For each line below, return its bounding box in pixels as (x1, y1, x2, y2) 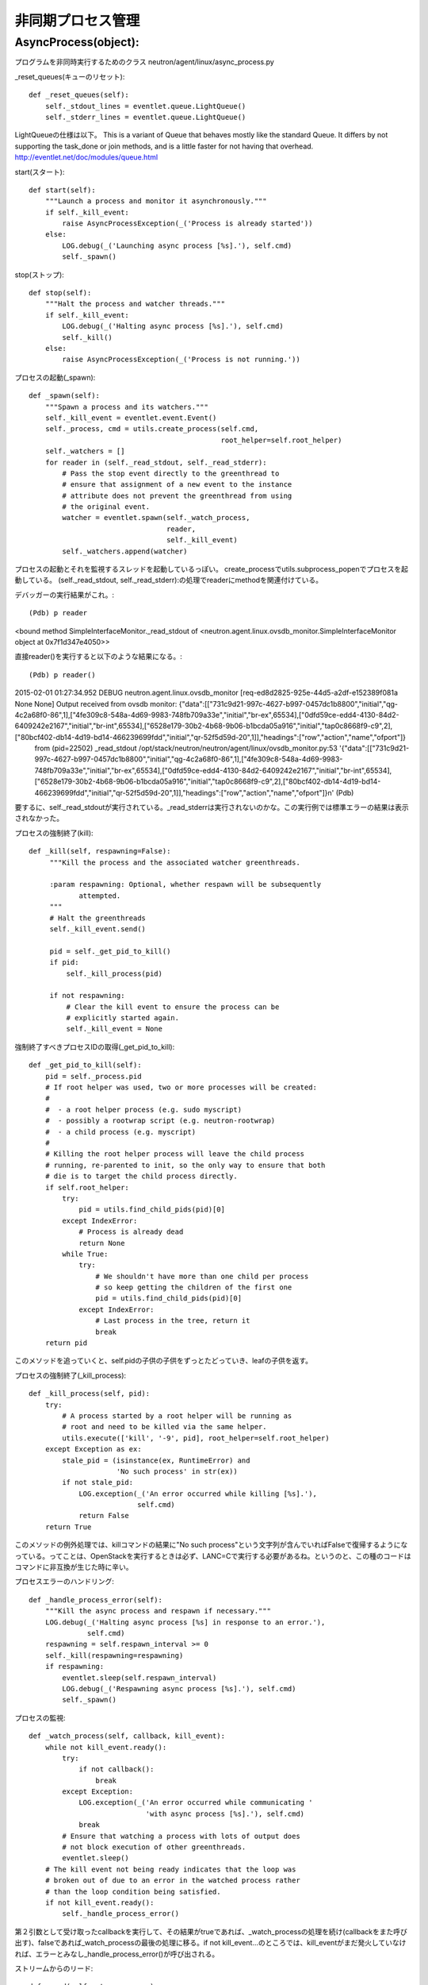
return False (78, 1511, 130, 1521)
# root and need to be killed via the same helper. (62, 1422, 267, 1432)
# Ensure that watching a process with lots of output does (62, 1831, 300, 1840)
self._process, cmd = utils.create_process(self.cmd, (44, 425, 259, 434)
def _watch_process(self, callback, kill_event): (29, 1732, 226, 1740)
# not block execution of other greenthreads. (62, 1843, 246, 1852)
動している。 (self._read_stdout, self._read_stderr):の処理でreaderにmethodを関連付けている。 (14, 576, 323, 585)
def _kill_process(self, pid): (29, 1389, 151, 1398)
